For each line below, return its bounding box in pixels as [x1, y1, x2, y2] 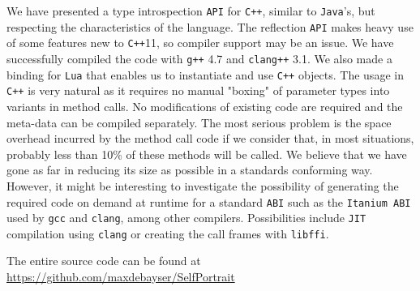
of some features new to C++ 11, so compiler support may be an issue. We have [6, 34, 394, 51]
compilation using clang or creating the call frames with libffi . [6, 225, 329, 242]
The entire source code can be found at [6, 252, 201, 269]
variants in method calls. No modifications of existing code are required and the [6, 97, 403, 114]
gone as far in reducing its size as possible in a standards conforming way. [6, 161, 373, 178]
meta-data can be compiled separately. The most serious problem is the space [6, 113, 392, 131]
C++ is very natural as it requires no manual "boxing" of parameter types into [6, 82, 390, 99]
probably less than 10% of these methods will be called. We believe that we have [6, 145, 407, 162]
